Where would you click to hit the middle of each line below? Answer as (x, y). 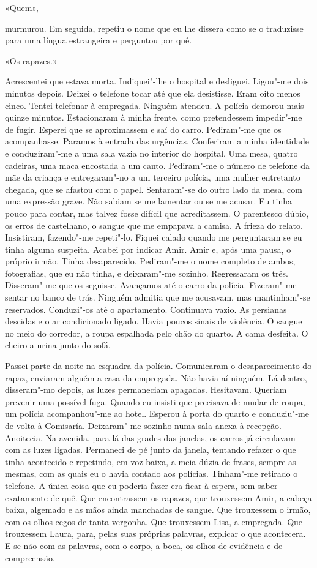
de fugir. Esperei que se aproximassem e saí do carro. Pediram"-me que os (143, 129)
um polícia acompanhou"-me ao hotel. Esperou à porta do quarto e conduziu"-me (157, 413)
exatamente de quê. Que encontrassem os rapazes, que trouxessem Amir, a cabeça (158, 497)
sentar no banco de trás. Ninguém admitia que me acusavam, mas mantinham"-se (158, 297)
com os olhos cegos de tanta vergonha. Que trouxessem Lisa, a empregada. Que (154, 521)
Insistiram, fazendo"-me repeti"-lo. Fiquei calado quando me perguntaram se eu (154, 237)
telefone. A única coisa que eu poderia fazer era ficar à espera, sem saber (141, 485)
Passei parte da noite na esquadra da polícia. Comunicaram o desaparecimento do (158, 366)
